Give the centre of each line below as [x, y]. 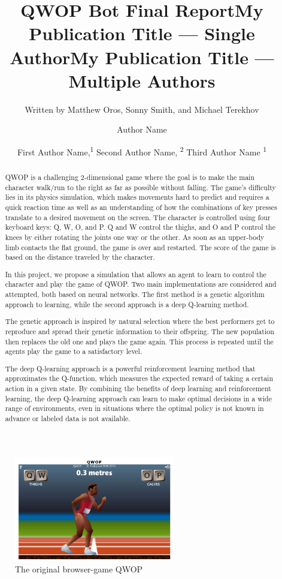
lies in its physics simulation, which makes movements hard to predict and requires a [137, 197]
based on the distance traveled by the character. [80, 257]
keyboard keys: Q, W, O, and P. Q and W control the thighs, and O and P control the [140, 227]
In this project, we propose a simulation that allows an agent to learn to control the [136, 274]
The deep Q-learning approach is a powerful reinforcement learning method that [130, 368]
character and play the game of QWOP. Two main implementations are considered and [141, 284]
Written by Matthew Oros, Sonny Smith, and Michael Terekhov [142, 109]
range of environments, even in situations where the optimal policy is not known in [134, 408]
